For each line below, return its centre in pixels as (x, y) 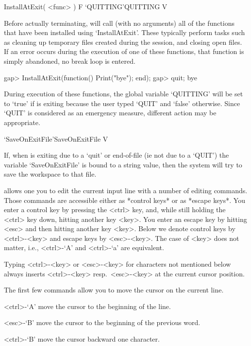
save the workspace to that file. (50, 174)
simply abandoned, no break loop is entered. (70, 61)
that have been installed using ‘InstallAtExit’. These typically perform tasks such (125, 32)
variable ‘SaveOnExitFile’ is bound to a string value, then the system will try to (123, 164)
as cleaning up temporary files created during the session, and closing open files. (123, 42)
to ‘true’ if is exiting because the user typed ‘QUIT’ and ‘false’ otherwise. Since (122, 103)
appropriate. (22, 122)
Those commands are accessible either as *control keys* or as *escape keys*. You (125, 200)
